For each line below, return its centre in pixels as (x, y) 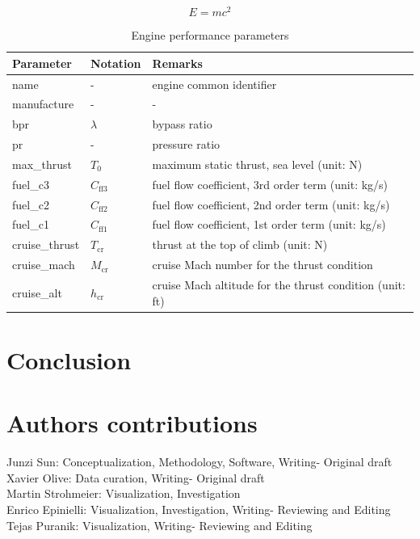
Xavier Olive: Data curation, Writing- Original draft (136, 477)
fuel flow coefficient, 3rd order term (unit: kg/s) (270, 184)
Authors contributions (132, 423)
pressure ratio (186, 144)
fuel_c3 (31, 184)
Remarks (177, 63)
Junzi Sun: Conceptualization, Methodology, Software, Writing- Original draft (199, 462)
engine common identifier (214, 84)
